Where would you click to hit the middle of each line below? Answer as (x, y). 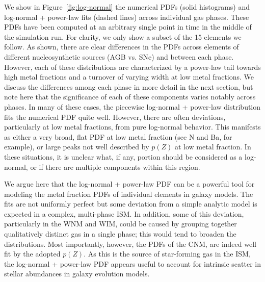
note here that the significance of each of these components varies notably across (130, 97)
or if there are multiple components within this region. (115, 166)
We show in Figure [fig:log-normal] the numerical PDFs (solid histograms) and (127, 7)
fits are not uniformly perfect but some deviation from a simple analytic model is (131, 204)
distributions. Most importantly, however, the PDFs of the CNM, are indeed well (130, 243)
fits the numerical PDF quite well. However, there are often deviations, (115, 117)
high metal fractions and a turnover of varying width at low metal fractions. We (129, 77)
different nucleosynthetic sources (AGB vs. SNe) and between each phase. (119, 56)
